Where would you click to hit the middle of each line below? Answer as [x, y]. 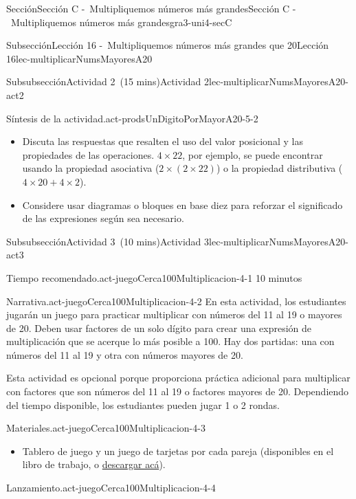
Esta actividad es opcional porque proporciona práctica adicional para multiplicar [178, 378]
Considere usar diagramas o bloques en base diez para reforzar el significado [182, 204]
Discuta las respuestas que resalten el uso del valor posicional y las [163, 141]
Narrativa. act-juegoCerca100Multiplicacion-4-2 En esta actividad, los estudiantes [176, 301]
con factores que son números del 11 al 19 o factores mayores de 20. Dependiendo [178, 391]
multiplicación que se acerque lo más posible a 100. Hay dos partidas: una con [170, 341]
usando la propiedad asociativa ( [91, 168]
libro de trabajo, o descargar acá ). [94, 464]
